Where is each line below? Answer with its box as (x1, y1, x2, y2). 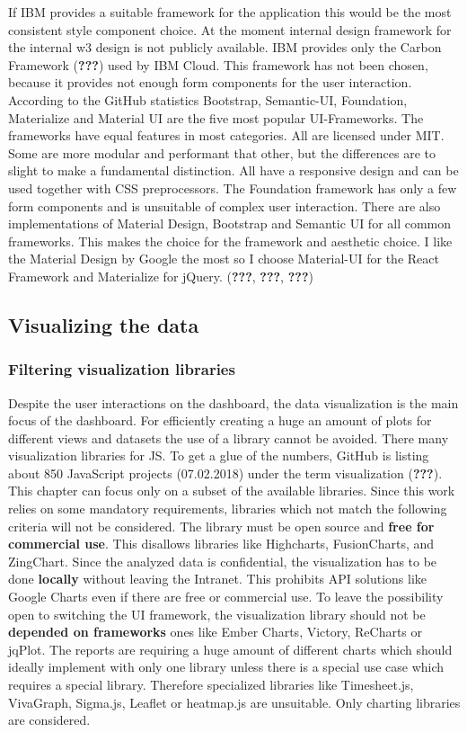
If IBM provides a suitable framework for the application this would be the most (8, 3, 452, 21)
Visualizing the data (8, 310, 199, 338)
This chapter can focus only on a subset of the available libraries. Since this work (8, 481, 455, 500)
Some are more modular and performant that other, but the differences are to (8, 143, 436, 162)
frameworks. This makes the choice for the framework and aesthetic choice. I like (8, 231, 453, 250)
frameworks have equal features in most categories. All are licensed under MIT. (8, 126, 445, 145)
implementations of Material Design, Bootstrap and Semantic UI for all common (8, 214, 452, 233)
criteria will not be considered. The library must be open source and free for (8, 516, 435, 535)
